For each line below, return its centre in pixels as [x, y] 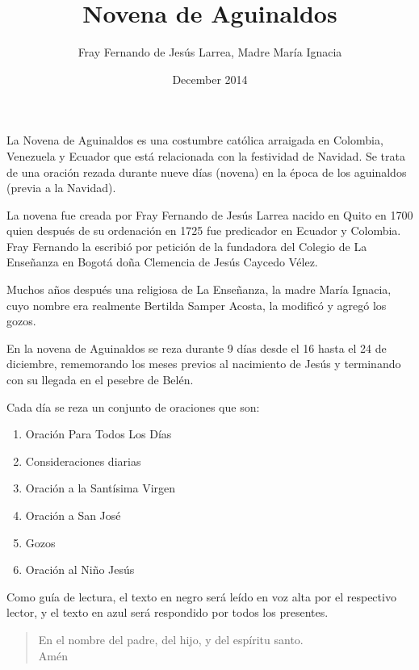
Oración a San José [73, 515]
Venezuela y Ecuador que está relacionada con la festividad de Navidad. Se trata [206, 155]
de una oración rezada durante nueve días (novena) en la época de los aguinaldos [207, 172]
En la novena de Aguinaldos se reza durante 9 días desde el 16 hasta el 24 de [197, 348]
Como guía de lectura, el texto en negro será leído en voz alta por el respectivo [201, 596]
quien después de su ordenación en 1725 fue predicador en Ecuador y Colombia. [204, 230]
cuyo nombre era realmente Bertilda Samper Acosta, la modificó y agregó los [197, 305]
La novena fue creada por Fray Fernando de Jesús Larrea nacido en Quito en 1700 [210, 214]
